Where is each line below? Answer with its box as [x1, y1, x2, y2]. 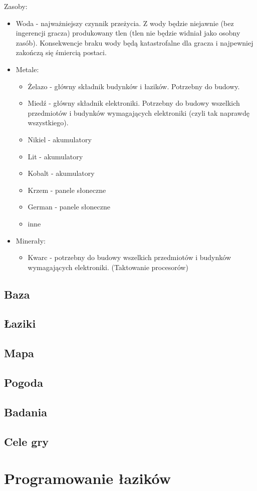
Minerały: [16, 235, 46, 245]
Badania [4, 404, 47, 419]
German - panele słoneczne [28, 201, 110, 212]
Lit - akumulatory [28, 151, 83, 161]
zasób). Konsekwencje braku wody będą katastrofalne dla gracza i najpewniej [16, 37, 253, 48]
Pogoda [4, 375, 43, 390]
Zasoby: [4, 1, 28, 11]
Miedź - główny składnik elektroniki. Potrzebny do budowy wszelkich [28, 98, 240, 108]
